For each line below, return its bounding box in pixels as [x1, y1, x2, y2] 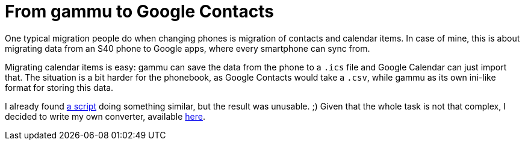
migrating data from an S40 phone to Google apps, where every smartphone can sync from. [5, 43, 370, 54]
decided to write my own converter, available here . [5, 111, 205, 122]
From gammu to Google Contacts [5, 1, 274, 22]
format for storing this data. [5, 82, 114, 93]
